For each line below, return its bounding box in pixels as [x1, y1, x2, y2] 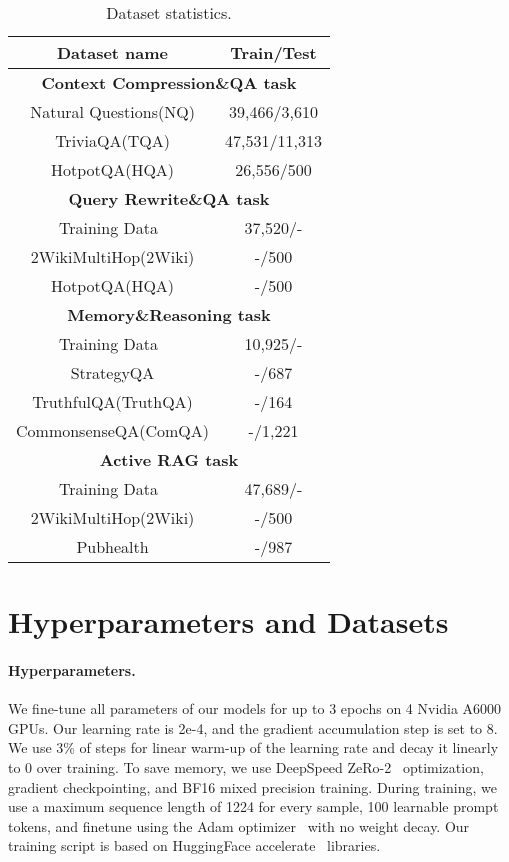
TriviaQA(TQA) [55, 129, 170, 152]
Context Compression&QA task [41, 71, 297, 94]
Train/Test [230, 41, 317, 64]
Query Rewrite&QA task [68, 187, 270, 210]
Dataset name [56, 41, 169, 64]
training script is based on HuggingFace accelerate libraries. [8, 835, 381, 856]
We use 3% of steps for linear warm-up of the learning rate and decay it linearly [8, 737, 499, 758]
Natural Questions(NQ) [30, 100, 195, 123]
